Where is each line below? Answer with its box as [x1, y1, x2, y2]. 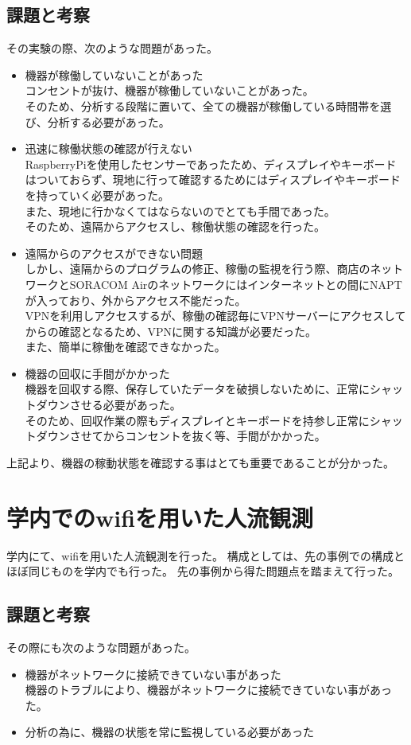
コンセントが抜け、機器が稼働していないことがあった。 [25, 82, 314, 99]
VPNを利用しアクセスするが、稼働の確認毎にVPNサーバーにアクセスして [25, 307, 406, 324]
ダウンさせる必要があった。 [36, 396, 181, 413]
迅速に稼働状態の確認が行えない [25, 140, 192, 157]
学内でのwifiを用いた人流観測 [6, 501, 314, 533]
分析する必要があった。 [47, 113, 170, 130]
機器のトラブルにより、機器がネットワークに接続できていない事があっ [25, 681, 392, 698]
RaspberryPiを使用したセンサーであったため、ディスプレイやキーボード [25, 155, 397, 172]
